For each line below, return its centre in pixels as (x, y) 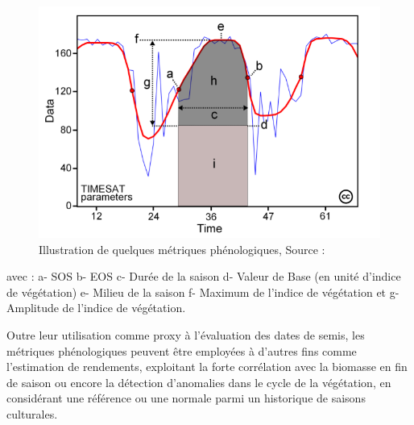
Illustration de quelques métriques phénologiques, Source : (182, 249)
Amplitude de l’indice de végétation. (96, 308)
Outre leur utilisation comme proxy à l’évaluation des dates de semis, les (186, 335)
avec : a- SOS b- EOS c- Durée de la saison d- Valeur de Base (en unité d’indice (204, 276)
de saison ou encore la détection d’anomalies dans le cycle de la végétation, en (199, 382)
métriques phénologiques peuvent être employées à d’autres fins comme (182, 350)
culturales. (32, 414)
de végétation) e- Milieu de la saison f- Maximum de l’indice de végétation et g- (203, 292)
